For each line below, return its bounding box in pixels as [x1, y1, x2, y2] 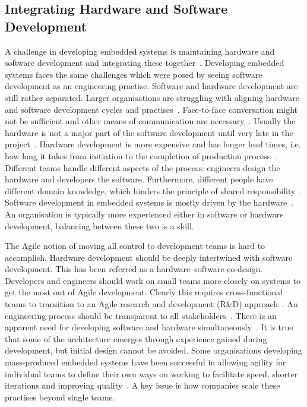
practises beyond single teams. [5, 390, 115, 403]
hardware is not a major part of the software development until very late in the [5, 126, 293, 138]
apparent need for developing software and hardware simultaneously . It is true [5, 321, 293, 333]
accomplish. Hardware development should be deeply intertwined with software [5, 251, 293, 263]
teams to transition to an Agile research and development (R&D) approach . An [5, 298, 298, 310]
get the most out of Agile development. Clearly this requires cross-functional [5, 286, 283, 298]
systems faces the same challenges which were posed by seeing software [5, 68, 262, 80]
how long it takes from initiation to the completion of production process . [5, 149, 277, 162]
